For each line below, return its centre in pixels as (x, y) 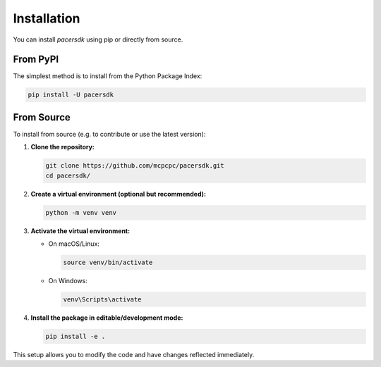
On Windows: (68, 281)
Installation (47, 18)
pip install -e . (75, 336)
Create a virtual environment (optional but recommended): (118, 194)
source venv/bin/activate (108, 263)
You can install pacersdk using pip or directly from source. (98, 39)
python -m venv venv (81, 212)
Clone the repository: (62, 147)
